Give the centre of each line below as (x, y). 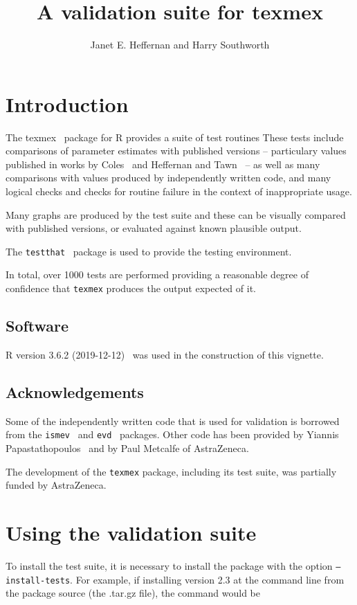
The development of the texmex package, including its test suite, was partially (171, 471)
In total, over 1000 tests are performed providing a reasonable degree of (157, 274)
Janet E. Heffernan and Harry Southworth (180, 45)
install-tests (38, 580)
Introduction (67, 103)
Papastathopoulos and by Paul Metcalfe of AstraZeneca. (127, 448)
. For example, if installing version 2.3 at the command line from (207, 579)
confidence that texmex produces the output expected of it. (131, 288)
